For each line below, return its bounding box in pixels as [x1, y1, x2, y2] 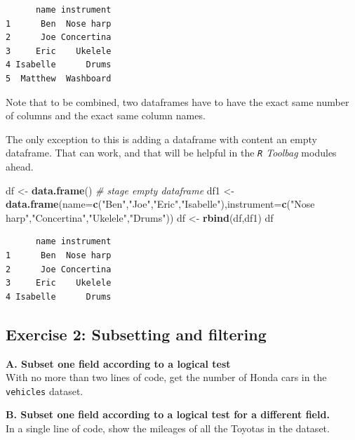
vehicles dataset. [6, 383, 83, 398]
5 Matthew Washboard [6, 73, 112, 84]
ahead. [6, 159, 34, 173]
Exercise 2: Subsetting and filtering [6, 323, 267, 345]
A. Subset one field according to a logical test [6, 356, 231, 371]
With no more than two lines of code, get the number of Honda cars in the [6, 370, 327, 385]
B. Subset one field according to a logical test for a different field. [6, 407, 330, 422]
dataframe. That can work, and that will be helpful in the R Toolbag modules [6, 145, 337, 160]
